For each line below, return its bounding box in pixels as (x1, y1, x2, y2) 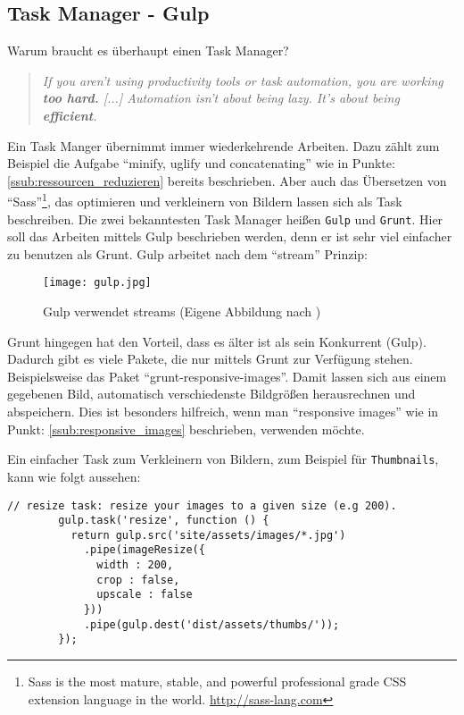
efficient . (42, 105, 97, 124)
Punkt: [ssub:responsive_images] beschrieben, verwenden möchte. (7, 419, 365, 438)
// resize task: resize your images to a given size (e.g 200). (7, 499, 397, 512)
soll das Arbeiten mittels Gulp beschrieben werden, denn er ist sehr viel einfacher (7, 227, 452, 246)
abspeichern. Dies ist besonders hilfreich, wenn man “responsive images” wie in (7, 402, 439, 421)
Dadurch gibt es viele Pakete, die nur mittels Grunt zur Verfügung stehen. (7, 349, 413, 368)
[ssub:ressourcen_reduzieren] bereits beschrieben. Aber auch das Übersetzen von (7, 171, 447, 189)
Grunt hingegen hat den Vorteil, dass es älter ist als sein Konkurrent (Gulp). (7, 332, 427, 350)
